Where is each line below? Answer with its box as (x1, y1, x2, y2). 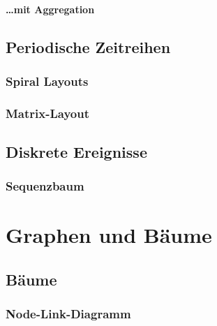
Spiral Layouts (6, 72, 89, 89)
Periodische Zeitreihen (6, 36, 171, 57)
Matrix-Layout (6, 104, 90, 121)
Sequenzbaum (6, 177, 84, 195)
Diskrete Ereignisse (6, 141, 147, 163)
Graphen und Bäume (6, 221, 212, 249)
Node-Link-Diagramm (6, 305, 131, 323)
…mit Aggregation (6, 1, 95, 16)
